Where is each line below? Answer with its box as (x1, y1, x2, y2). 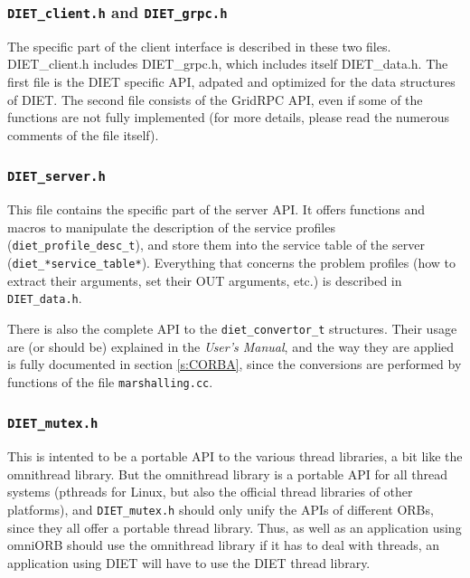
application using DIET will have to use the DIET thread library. (7, 553, 371, 572)
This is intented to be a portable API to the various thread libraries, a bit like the (7, 447, 463, 466)
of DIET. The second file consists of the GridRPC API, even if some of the (7, 90, 423, 109)
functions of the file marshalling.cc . (7, 372, 213, 391)
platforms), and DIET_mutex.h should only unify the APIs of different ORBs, (7, 499, 434, 518)
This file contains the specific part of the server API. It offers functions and (7, 200, 426, 219)
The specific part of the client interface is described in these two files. (7, 36, 391, 55)
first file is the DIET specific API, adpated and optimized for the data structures (7, 71, 456, 90)
